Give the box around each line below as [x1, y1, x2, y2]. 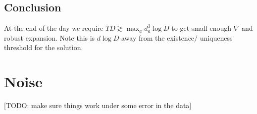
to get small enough [171, 23, 231, 33]
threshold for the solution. [4, 42, 83, 53]
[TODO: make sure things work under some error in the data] [4, 100, 192, 111]
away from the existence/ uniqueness [121, 32, 233, 43]
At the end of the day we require [4, 23, 103, 33]
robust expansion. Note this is [4, 32, 95, 43]
